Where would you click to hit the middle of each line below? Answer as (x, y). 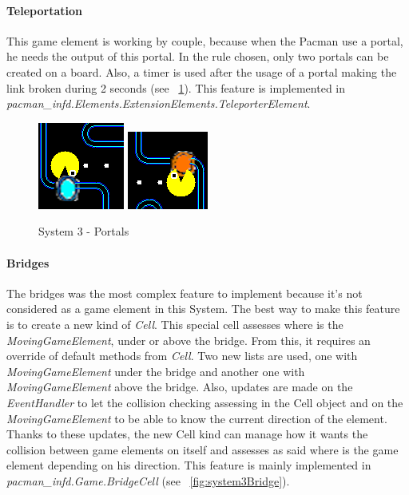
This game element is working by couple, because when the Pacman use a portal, (205, 40)
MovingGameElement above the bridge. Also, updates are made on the (180, 387)
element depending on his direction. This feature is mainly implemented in (189, 465)
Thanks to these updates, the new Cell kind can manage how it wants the (187, 434)
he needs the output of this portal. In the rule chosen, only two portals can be (198, 56)
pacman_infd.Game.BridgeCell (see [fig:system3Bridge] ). (148, 480)
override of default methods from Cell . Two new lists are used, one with (182, 356)
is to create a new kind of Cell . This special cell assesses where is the (175, 324)
